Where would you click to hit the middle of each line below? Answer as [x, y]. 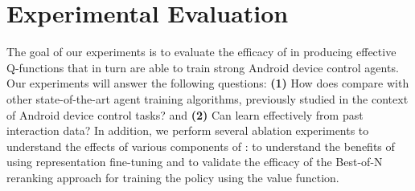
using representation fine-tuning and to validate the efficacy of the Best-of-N [195, 162]
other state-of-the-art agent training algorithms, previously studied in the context [207, 98]
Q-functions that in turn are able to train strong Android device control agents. [203, 67]
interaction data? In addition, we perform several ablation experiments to [188, 130]
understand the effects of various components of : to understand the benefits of [201, 146]
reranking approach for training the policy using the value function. [173, 177]
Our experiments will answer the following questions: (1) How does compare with [208, 83]
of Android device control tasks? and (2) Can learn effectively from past [185, 114]
